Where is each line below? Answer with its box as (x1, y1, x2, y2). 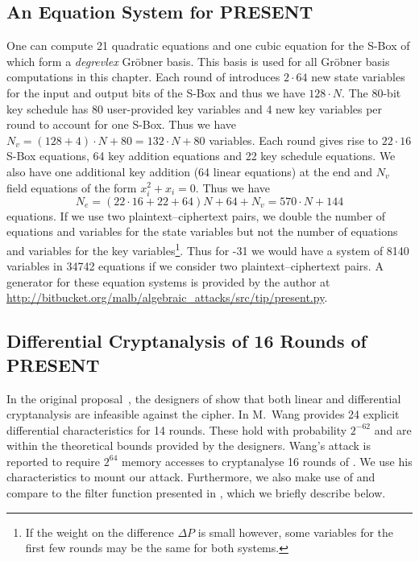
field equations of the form (6, 179, 137, 196)
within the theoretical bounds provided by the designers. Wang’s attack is (6, 437, 371, 454)
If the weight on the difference (25, 523, 174, 540)
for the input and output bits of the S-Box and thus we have (6, 84, 305, 101)
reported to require (6, 452, 101, 469)
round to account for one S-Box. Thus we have (6, 116, 236, 133)
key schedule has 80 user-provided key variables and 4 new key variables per (6, 100, 383, 117)
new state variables (311, 68, 405, 85)
